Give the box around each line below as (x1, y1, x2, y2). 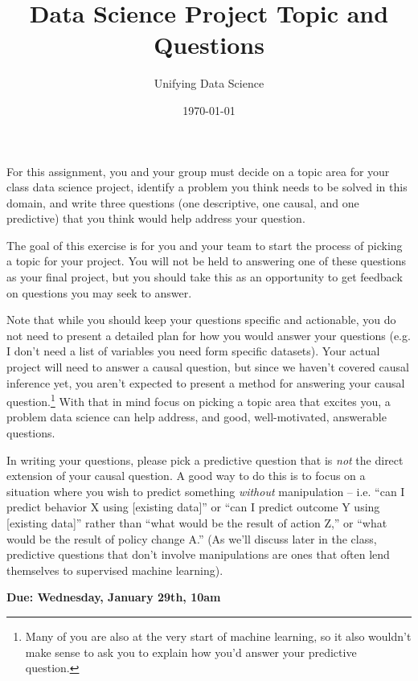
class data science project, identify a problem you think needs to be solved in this (6, 178, 408, 195)
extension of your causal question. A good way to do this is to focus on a (6, 467, 366, 484)
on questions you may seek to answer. (6, 284, 192, 301)
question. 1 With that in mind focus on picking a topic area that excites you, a (6, 391, 391, 409)
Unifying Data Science (154, 75, 264, 92)
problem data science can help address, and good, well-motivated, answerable (6, 408, 387, 425)
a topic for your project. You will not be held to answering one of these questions (6, 252, 407, 269)
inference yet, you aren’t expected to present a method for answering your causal (6, 374, 405, 391)
